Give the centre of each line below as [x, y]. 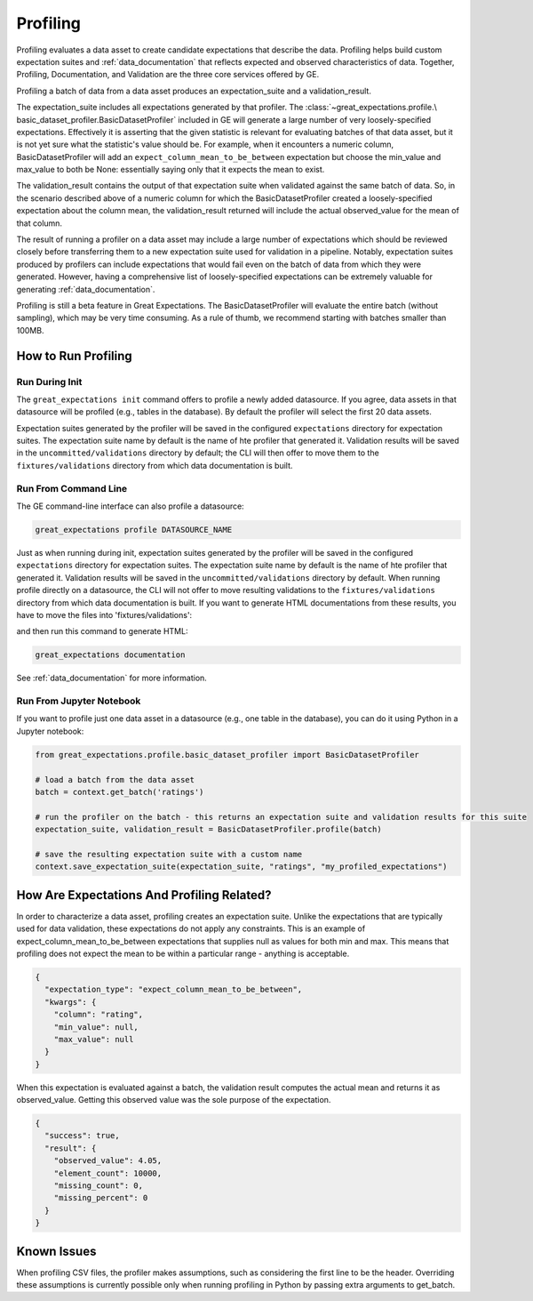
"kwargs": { [71, 1002]
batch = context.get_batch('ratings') [119, 792]
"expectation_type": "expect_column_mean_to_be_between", [174, 990]
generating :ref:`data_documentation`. [86, 289]
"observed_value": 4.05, [108, 1161]
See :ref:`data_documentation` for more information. [112, 678]
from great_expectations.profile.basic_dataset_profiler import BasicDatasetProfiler [227, 755]
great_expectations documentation [110, 655]
